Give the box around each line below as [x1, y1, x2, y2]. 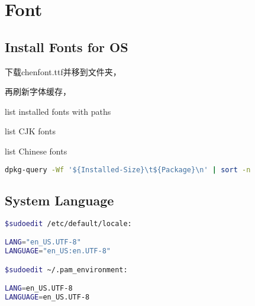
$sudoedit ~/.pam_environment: [5, 265, 128, 274]
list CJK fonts [5, 125, 56, 137]
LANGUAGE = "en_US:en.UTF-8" [5, 247, 111, 256]
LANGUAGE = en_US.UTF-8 [5, 292, 90, 301]
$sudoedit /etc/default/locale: [5, 219, 132, 228]
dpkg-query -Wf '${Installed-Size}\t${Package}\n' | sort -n [5, 165, 251, 174]
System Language [5, 191, 114, 209]
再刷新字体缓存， [5, 85, 71, 98]
